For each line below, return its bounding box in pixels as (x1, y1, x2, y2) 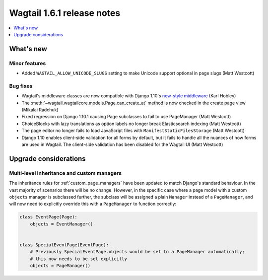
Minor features (9, 60, 46, 67)
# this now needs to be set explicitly (30, 256, 128, 262)
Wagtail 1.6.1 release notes (9, 7, 121, 18)
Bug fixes (9, 82, 33, 89)
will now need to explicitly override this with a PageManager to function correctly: (9, 201, 176, 207)
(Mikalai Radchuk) (21, 107, 59, 113)
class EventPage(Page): (19, 214, 78, 220)
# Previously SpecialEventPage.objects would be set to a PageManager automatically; (30, 249, 245, 255)
